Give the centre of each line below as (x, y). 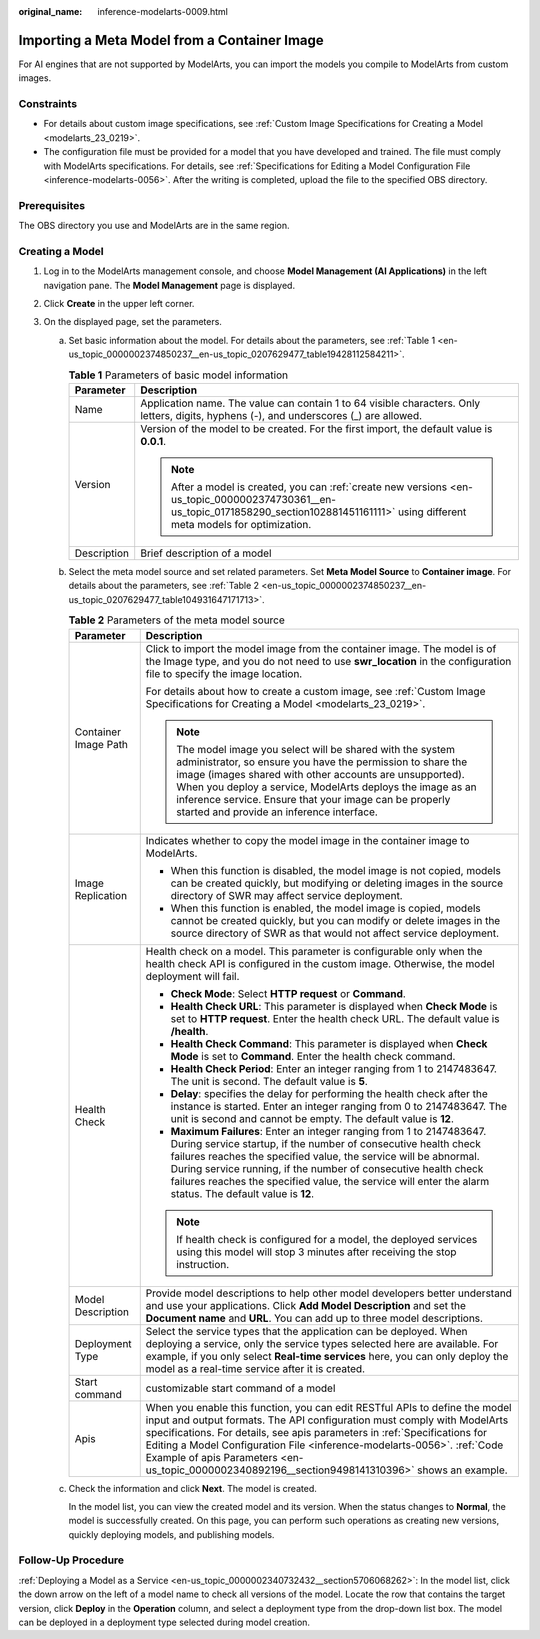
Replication (101, 895)
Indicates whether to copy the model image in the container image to (307, 840)
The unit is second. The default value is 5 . (269, 1081)
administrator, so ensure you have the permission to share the (322, 762)
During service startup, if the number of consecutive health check (326, 1143)
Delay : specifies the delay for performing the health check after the (329, 1093)
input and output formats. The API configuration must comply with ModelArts (327, 1420)
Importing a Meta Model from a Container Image (171, 40)
